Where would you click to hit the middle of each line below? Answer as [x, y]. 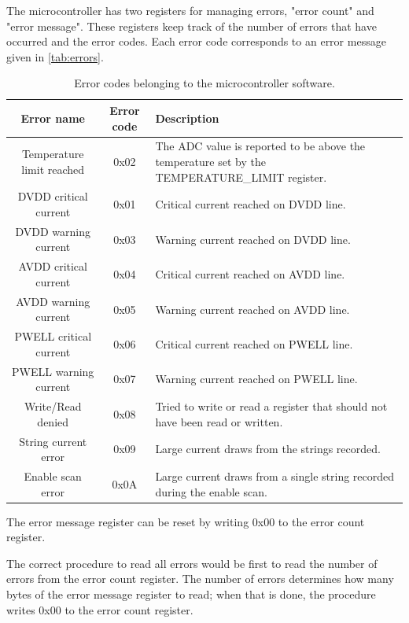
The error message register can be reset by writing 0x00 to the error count [186, 521]
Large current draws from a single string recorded [275, 476]
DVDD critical [53, 196]
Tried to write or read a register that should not [271, 406]
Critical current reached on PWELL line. [254, 343]
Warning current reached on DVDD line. [253, 239]
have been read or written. [219, 421]
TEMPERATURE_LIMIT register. [241, 177]
